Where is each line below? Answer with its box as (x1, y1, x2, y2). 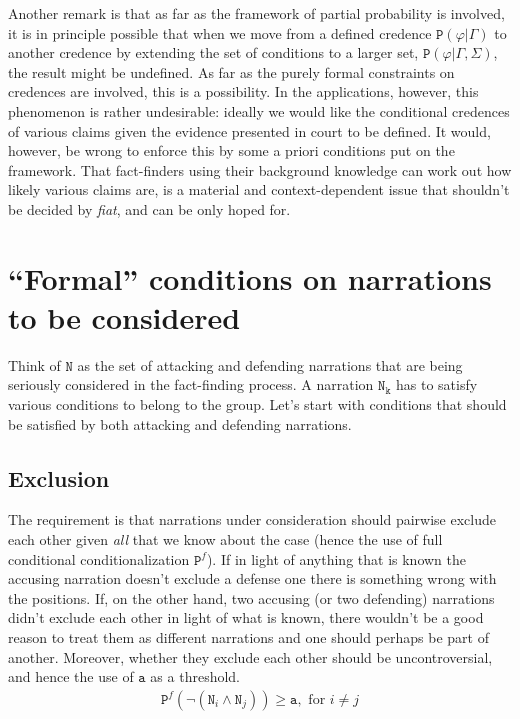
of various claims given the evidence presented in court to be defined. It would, (8, 120, 491, 141)
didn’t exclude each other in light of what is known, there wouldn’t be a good (8, 607, 484, 628)
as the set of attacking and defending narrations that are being (77, 354, 463, 375)
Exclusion (8, 462, 110, 493)
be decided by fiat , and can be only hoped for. (8, 198, 291, 219)
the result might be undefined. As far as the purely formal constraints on (8, 61, 455, 82)
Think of (8, 354, 61, 375)
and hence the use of (8, 666, 134, 687)
